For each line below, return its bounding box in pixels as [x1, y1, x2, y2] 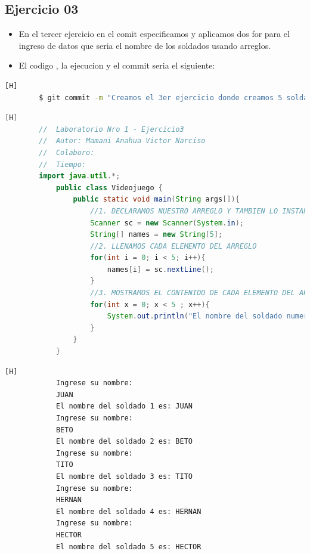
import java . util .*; [39, 172, 120, 181]
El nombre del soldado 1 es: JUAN [55, 402, 193, 411]
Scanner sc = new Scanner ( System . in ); [90, 218, 244, 227]
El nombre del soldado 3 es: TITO [55, 472, 193, 481]
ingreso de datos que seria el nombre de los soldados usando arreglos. [18, 39, 271, 51]
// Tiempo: [39, 160, 86, 169]
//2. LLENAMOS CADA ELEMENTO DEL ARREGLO [90, 242, 257, 250]
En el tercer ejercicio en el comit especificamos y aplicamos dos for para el [18, 27, 290, 40]
